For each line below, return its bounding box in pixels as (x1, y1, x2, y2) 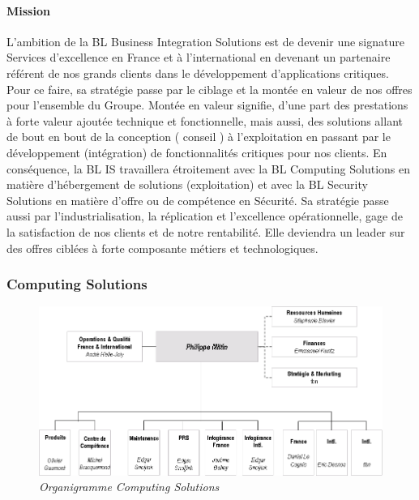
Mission (6, 2, 50, 19)
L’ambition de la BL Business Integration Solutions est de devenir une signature (6, 32, 404, 49)
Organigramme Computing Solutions (39, 478, 220, 495)
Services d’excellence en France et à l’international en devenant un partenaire (6, 49, 391, 66)
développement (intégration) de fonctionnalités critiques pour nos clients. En (6, 143, 387, 160)
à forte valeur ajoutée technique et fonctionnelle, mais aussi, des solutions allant (6, 112, 403, 129)
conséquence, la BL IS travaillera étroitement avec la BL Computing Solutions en (6, 160, 411, 177)
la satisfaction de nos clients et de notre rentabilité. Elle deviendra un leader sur (6, 223, 405, 240)
